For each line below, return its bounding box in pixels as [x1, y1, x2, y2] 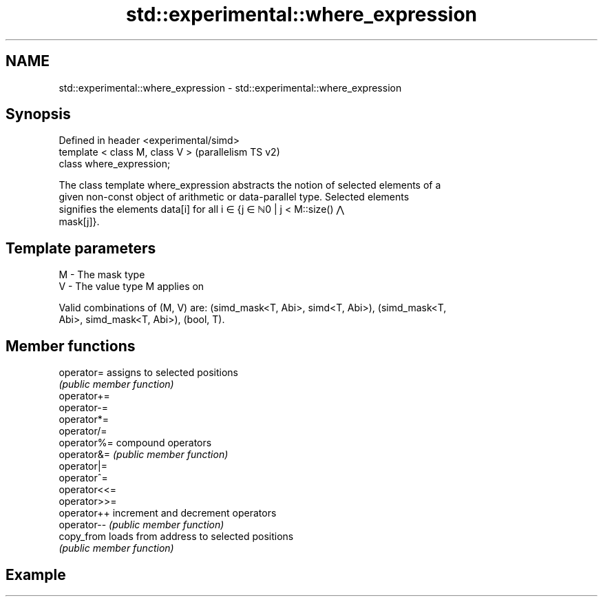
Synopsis [6, 105, 71, 123]
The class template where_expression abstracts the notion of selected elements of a [59, 179, 441, 191]
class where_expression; [59, 158, 171, 170]
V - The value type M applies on [59, 280, 204, 293]
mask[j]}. [59, 216, 100, 228]
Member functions [6, 337, 136, 355]
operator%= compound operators [59, 437, 212, 449]
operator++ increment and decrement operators [59, 507, 277, 519]
